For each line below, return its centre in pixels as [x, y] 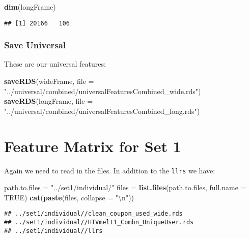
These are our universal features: [55, 64]
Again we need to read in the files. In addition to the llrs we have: [110, 170]
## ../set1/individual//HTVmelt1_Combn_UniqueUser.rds [99, 222]
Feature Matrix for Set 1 [93, 146]
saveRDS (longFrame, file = [49, 101]
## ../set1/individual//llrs [53, 231]
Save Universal [35, 45]
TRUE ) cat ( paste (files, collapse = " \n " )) [69, 197]
